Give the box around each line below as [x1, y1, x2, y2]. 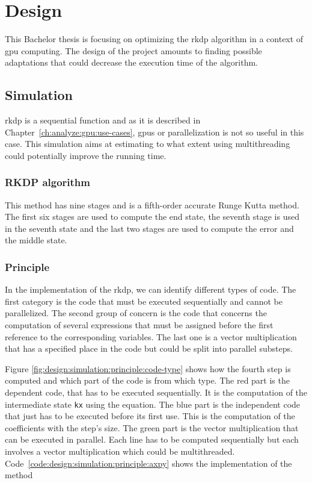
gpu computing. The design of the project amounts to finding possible [5, 44, 262, 57]
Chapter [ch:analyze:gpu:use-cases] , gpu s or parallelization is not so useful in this [5, 125, 304, 138]
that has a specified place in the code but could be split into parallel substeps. [5, 342, 293, 355]
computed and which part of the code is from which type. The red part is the [5, 374, 290, 387]
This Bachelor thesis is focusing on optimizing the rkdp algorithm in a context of [5, 33, 304, 45]
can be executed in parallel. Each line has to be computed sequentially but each [5, 433, 299, 446]
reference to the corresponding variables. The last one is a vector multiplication [5, 330, 297, 343]
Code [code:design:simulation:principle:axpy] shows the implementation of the [5, 457, 292, 469]
